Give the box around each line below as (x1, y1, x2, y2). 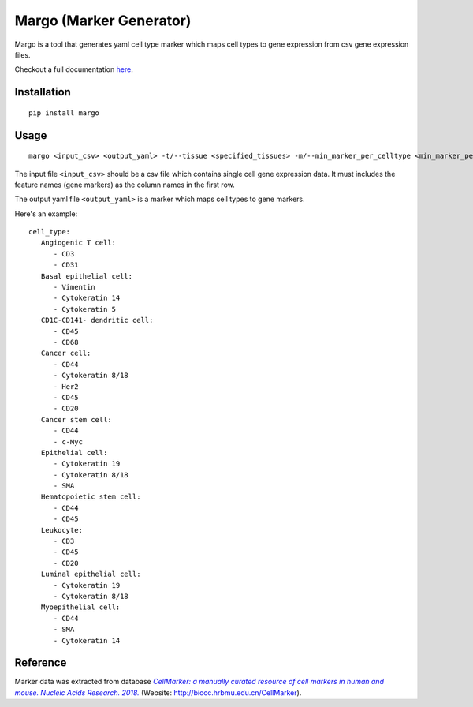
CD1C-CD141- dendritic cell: (40, 316, 154, 325)
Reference (14, 656, 67, 670)
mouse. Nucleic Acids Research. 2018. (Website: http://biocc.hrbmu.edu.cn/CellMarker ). (14, 687, 302, 698)
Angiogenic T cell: (40, 238, 117, 248)
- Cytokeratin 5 (53, 305, 117, 313)
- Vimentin (53, 282, 95, 292)
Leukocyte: (40, 526, 83, 534)
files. (14, 50, 31, 59)
